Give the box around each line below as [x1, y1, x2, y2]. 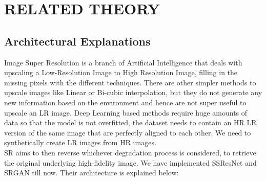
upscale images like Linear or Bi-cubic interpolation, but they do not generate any [4, 87, 262, 98]
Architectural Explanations [4, 33, 151, 49]
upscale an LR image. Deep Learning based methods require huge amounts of [4, 107, 248, 118]
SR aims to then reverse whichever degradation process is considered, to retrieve [4, 147, 256, 157]
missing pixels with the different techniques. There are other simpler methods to [4, 77, 256, 87]
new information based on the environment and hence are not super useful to [4, 97, 247, 107]
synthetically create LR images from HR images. [4, 137, 156, 148]
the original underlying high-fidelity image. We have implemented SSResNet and [4, 157, 257, 168]
